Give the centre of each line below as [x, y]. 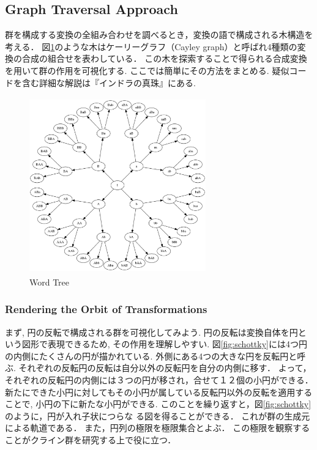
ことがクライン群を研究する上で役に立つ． [91, 439]
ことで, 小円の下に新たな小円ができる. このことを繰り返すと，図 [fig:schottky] [158, 404]
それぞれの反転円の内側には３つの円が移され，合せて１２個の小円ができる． [159, 379]
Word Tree [50, 282]
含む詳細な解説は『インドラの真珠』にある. [109, 82]
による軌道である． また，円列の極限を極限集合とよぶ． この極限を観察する [158, 428]
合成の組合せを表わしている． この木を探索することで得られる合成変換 [164, 58]
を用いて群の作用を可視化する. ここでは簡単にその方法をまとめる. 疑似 [147, 70]
